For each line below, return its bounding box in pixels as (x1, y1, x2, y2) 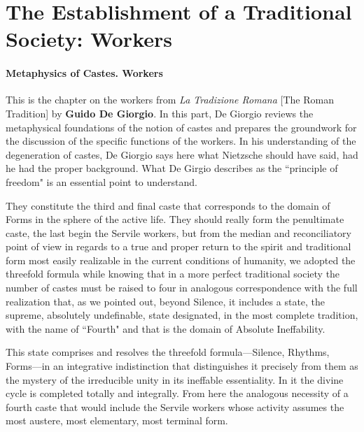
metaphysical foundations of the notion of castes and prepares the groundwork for (6, 120, 357, 134)
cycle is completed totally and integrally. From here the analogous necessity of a (6, 386, 349, 401)
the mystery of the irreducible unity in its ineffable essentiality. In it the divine (6, 372, 344, 387)
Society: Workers (6, 24, 172, 53)
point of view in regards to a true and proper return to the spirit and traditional (6, 239, 351, 254)
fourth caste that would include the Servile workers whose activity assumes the (6, 399, 344, 414)
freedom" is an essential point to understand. (6, 174, 197, 189)
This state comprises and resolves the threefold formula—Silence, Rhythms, (6, 345, 330, 359)
